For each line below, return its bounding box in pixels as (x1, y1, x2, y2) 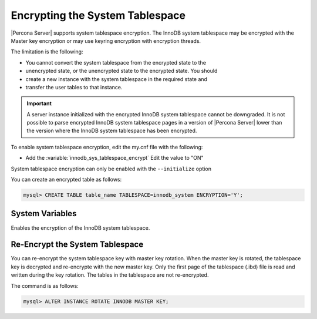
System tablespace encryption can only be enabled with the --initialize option (11, 165, 211, 172)
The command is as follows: (11, 282, 79, 289)
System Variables (11, 209, 77, 219)
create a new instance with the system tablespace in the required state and (25, 75, 208, 82)
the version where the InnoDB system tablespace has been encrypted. (26, 127, 197, 135)
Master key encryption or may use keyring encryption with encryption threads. (11, 37, 201, 44)
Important (26, 100, 52, 107)
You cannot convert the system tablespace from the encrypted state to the (25, 59, 207, 66)
